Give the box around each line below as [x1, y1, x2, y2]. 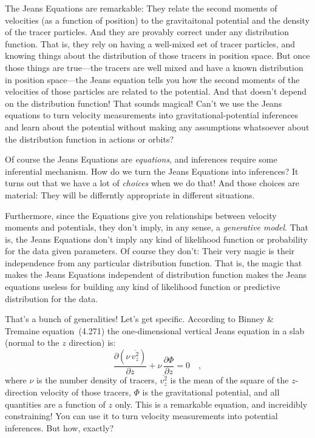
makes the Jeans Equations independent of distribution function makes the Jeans [5, 268, 307, 281]
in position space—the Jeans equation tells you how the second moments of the [5, 73, 300, 86]
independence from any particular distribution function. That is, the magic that [5, 256, 302, 269]
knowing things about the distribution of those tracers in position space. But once [5, 49, 310, 62]
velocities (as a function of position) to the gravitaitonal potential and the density [5, 13, 310, 26]
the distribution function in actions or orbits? [5, 132, 174, 145]
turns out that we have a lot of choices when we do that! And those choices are [5, 177, 299, 189]
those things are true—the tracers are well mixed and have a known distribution [5, 61, 303, 73]
